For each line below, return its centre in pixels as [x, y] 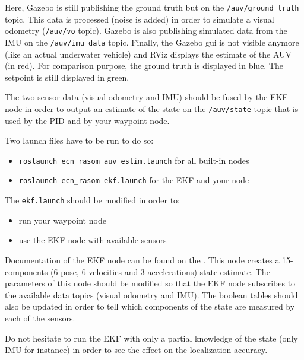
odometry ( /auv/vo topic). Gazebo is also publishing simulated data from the [146, 31]
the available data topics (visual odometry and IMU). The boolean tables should [151, 294]
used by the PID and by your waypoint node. [87, 120]
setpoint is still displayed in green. [67, 77]
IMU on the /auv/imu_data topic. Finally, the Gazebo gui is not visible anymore [152, 42]
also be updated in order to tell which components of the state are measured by [150, 306]
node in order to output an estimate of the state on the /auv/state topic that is [152, 108]
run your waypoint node [62, 220]
